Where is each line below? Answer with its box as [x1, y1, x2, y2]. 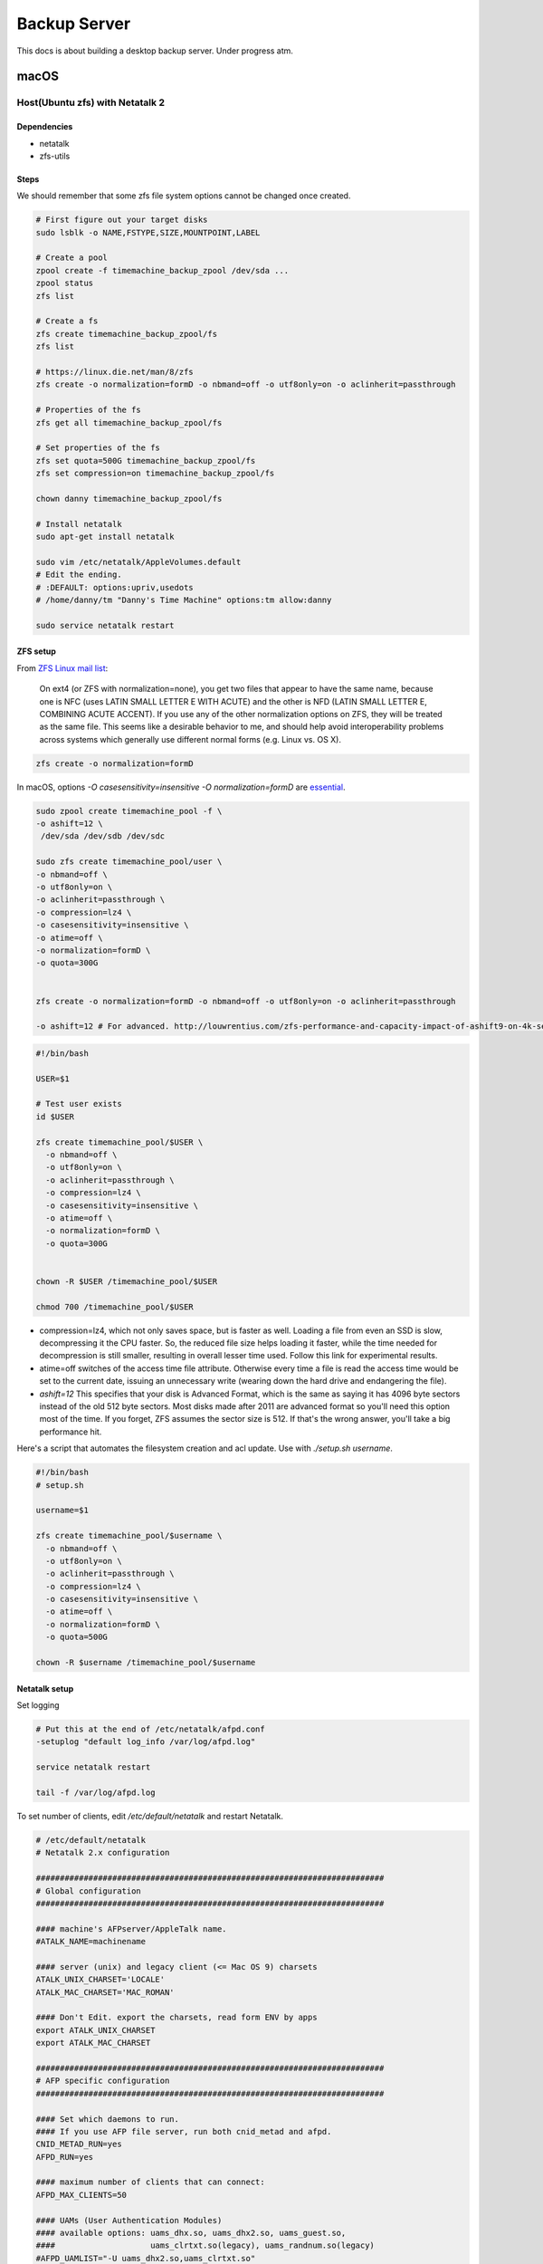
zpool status [35, 278, 94, 289]
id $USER [35, 1111, 75, 1122]
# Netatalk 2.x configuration [35, 1847, 170, 1858]
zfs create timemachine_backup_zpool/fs [35, 329, 217, 339]
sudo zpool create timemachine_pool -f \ [35, 806, 223, 816]
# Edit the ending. [35, 570, 122, 580]
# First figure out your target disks [35, 215, 208, 225]
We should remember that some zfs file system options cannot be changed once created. [16, 190, 351, 201]
